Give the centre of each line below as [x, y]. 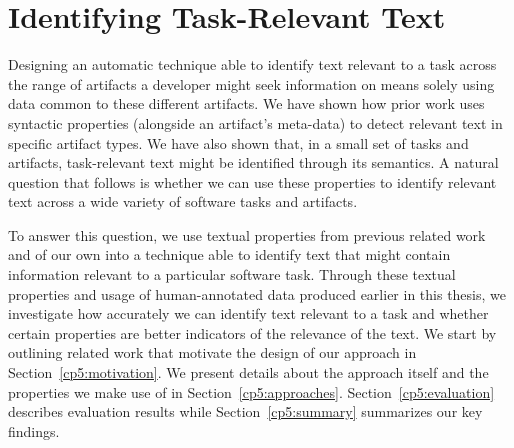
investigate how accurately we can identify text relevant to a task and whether [248, 313]
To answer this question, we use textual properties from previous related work [247, 234]
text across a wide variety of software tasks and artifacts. [183, 201]
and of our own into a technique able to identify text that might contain [229, 254]
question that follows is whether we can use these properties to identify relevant [252, 181]
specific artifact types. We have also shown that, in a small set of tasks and [238, 142]
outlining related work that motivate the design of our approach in [212, 352]
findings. [34, 430]
